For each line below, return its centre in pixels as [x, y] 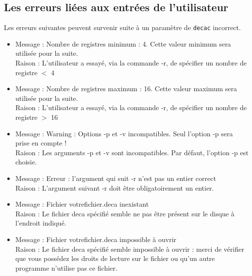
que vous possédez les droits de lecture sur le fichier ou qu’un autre [115, 258]
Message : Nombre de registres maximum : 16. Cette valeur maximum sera [126, 89]
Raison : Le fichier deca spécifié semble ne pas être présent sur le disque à [125, 213]
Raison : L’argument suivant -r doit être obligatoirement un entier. [115, 187]
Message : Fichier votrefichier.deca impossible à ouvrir [96, 239]
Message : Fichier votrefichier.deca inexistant [82, 204]
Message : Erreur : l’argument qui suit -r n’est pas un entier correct [116, 178]
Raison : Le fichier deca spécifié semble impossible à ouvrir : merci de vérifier [130, 249]
